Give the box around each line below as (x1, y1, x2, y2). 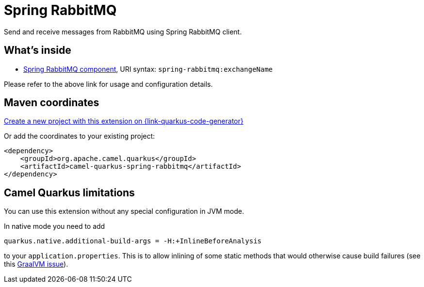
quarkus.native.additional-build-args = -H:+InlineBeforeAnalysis (4, 237, 262, 245)
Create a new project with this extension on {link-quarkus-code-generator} (4, 117, 244, 126)
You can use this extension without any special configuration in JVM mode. (4, 207, 245, 216)
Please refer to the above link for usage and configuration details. (4, 80, 213, 88)
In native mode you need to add (4, 222, 105, 231)
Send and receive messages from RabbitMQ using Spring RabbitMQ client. (4, 27, 242, 36)
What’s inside (4, 44, 71, 57)
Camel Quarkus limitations (4, 186, 135, 199)
